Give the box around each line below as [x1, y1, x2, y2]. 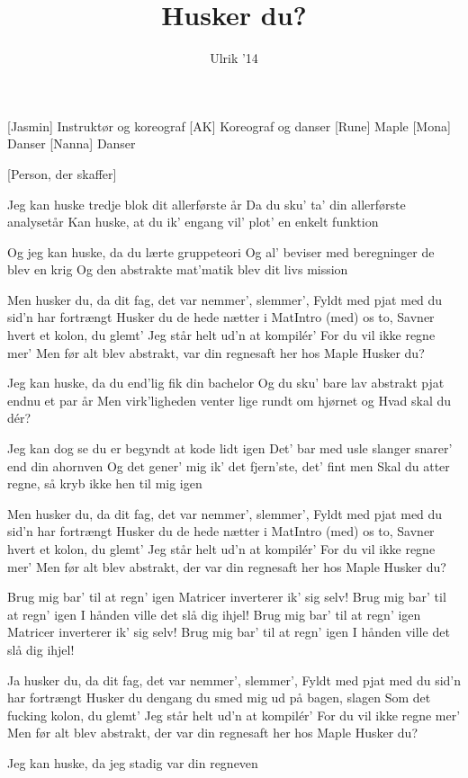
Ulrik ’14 [210, 49, 258, 67]
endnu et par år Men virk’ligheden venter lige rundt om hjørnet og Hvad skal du [7, 390, 452, 409]
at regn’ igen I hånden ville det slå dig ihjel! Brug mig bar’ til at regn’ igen [7, 604, 421, 623]
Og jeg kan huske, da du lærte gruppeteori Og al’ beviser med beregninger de [7, 242, 435, 261]
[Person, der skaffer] [7, 164, 117, 183]
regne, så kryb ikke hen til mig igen [7, 474, 202, 493]
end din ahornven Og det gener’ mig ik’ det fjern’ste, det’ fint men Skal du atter [7, 456, 450, 475]
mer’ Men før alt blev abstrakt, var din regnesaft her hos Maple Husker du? [7, 343, 425, 362]
